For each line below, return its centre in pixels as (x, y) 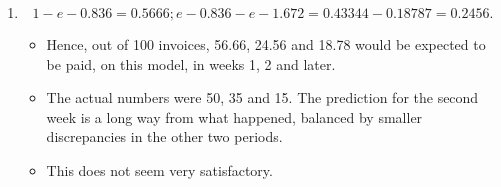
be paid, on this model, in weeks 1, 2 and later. (191, 63)
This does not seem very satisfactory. (159, 169)
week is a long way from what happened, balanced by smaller (234, 116)
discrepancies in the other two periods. (164, 136)
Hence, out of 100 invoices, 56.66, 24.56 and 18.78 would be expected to (266, 44)
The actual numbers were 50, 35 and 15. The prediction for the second (262, 97)
